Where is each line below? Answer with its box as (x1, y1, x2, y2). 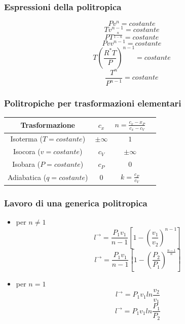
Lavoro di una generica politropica (4, 196, 147, 209)
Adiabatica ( (8, 172, 47, 183)
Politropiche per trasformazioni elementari (4, 97, 181, 110)
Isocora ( (13, 146, 41, 157)
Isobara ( (12, 159, 41, 169)
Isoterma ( (10, 133, 43, 144)
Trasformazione (20, 120, 75, 130)
